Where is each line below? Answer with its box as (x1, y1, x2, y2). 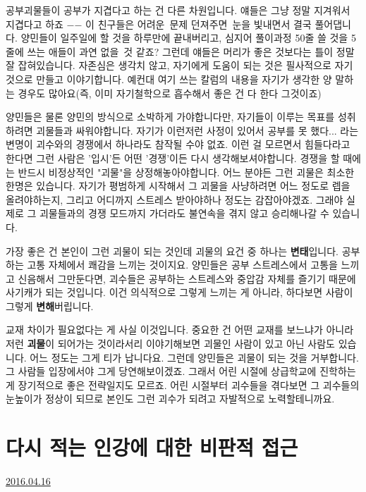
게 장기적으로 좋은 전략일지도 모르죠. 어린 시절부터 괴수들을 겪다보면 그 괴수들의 (6, 377, 360, 392)
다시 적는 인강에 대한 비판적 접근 (6, 433, 298, 462)
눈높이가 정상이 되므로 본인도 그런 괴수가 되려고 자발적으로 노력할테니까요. (6, 391, 335, 406)
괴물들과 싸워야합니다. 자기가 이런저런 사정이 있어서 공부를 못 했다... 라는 (36, 123, 359, 137)
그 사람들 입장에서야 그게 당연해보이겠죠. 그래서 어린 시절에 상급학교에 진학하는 (6, 364, 356, 379)
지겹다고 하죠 (6, 16, 63, 31)
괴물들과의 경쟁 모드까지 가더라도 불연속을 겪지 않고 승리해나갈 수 (39, 206, 329, 221)
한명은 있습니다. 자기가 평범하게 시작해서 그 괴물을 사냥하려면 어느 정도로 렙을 (6, 178, 350, 193)
